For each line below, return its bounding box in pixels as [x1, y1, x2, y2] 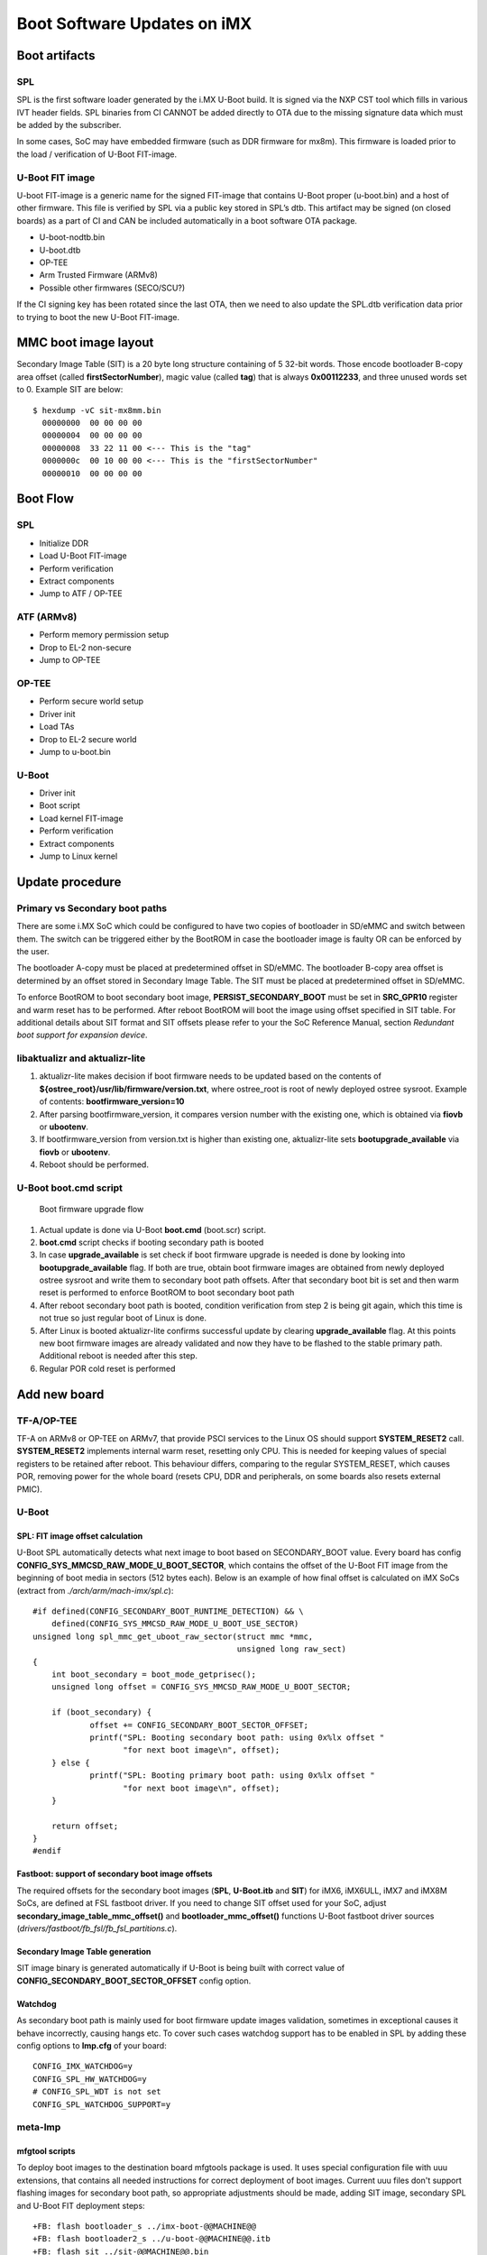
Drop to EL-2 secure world [39, 733, 137, 744]
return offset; [51, 1820, 119, 1831]
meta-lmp [16, 2121, 61, 2133]
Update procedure [16, 874, 122, 889]
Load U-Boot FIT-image [39, 550, 127, 561]
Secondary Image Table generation [16, 1947, 152, 1957]
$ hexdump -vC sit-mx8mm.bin [32, 405, 161, 415]
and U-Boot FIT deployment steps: [16, 2200, 145, 2211]
